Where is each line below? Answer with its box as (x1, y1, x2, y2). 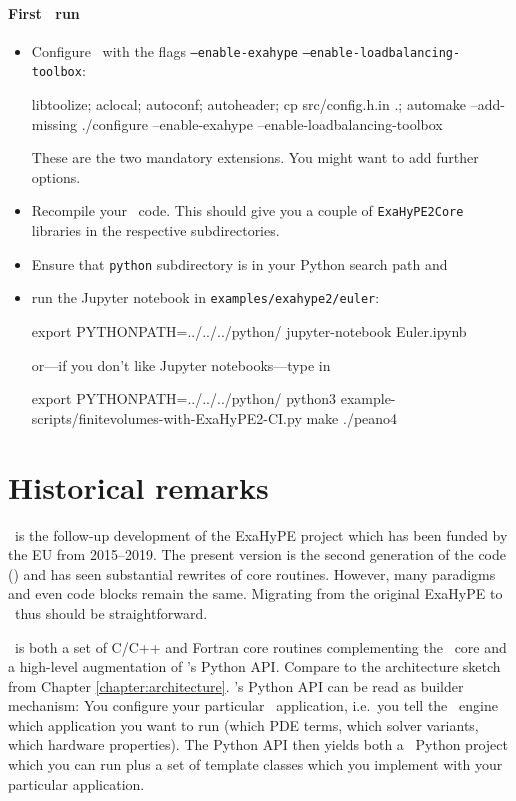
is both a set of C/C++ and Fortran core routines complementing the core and (14, 636, 507, 657)
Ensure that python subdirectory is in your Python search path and (31, 253, 448, 274)
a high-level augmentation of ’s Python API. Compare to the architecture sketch (8, 656, 501, 677)
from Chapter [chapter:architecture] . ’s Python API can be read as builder (8, 675, 464, 696)
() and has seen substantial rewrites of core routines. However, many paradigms (8, 563, 496, 584)
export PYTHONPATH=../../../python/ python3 (31, 388, 337, 409)
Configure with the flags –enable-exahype (31, 40, 298, 61)
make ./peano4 (306, 407, 398, 428)
